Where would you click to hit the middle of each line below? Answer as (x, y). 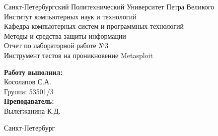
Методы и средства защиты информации (65, 35)
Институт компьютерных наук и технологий (70, 16)
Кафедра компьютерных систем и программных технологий (94, 26)
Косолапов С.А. (28, 82)
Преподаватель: (29, 101)
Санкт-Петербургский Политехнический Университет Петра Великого (109, 6)
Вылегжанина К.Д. (32, 110)
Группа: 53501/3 (29, 91)
